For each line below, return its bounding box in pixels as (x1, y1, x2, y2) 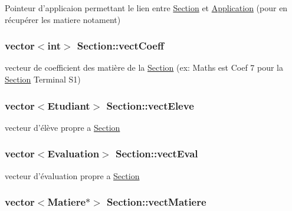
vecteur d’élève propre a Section (5, 121, 120, 133)
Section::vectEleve (106, 98, 194, 113)
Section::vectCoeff (77, 38, 164, 53)
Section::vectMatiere (107, 194, 206, 209)
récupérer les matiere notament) (5, 13, 121, 25)
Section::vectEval (115, 146, 198, 161)
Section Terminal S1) (5, 73, 81, 85)
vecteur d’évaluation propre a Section (5, 169, 140, 182)
